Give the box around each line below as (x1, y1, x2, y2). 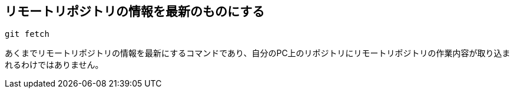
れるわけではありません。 (5, 60, 104, 70)
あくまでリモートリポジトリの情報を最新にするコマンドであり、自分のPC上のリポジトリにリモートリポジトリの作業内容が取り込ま (5, 48, 510, 58)
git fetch (5, 29, 49, 39)
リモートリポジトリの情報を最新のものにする (5, 4, 265, 19)
